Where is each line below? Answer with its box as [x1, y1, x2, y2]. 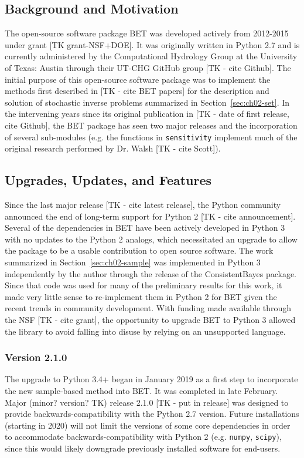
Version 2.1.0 [5, 350, 67, 365]
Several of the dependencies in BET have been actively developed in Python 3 [5, 221, 285, 234]
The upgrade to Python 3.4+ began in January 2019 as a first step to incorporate [5, 373, 298, 385]
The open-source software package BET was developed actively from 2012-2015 [5, 27, 289, 39]
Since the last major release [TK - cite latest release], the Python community [5, 198, 281, 210]
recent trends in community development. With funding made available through [5, 302, 292, 314]
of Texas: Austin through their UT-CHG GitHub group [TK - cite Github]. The [5, 61, 291, 73]
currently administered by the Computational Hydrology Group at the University [5, 50, 298, 62]
